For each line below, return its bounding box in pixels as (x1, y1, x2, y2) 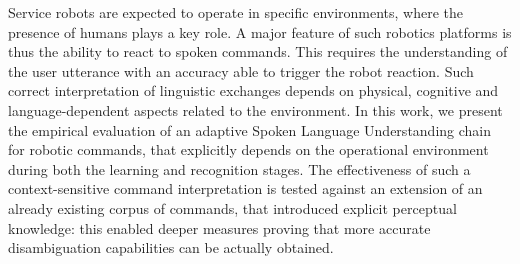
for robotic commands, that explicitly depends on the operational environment (8, 139, 489, 160)
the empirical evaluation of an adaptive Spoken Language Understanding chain (8, 119, 492, 140)
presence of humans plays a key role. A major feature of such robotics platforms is (8, 21, 512, 42)
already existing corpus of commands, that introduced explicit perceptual (8, 197, 457, 218)
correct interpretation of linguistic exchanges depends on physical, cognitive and (8, 80, 499, 101)
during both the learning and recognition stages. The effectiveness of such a (8, 158, 471, 179)
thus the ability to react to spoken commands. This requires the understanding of (8, 41, 508, 62)
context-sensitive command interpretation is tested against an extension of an (8, 178, 483, 199)
